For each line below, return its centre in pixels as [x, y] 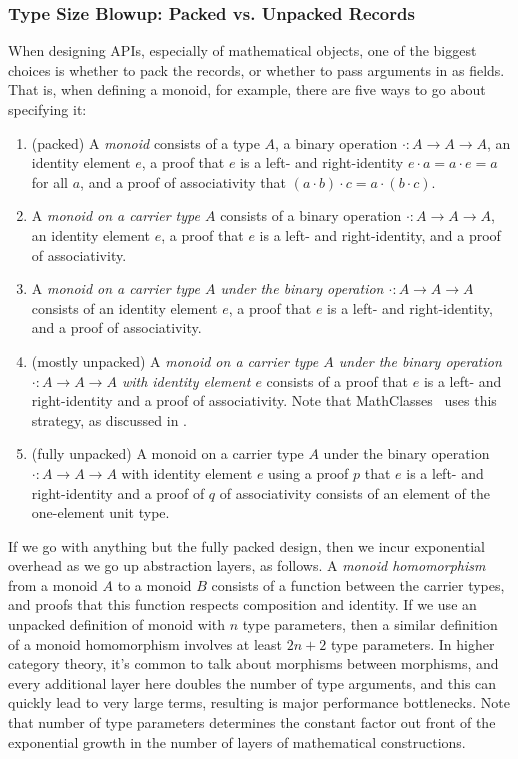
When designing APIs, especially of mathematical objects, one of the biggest [242, 50]
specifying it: [47, 109]
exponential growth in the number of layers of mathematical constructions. [237, 741]
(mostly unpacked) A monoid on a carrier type [175, 360]
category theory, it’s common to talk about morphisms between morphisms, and [253, 663]
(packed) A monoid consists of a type [145, 142]
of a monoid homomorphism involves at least [145, 643]
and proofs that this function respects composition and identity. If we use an [242, 604]
